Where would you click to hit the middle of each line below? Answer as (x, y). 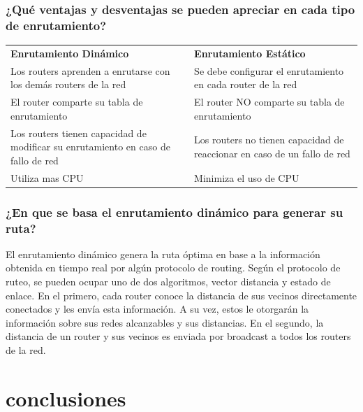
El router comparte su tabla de (77, 102)
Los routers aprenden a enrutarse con (90, 70)
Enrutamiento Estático (250, 53)
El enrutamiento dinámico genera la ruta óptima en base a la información (163, 254)
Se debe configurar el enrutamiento (269, 70)
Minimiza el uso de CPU (247, 177)
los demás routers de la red (68, 84)
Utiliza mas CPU (47, 177)
